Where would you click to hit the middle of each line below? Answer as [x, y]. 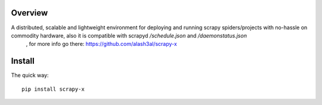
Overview [30, 13]
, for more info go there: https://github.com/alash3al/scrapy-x [101, 44]
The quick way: [30, 75]
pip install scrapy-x [53, 89]
